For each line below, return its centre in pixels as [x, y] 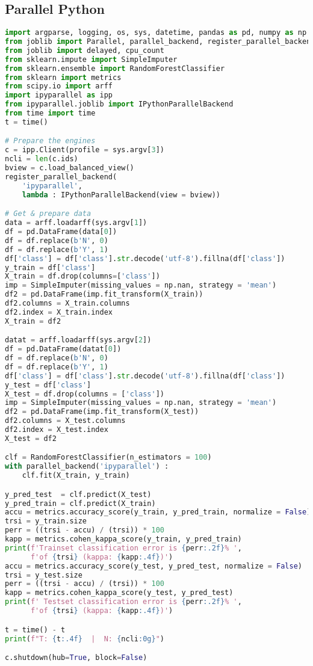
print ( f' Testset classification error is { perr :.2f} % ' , [123, 602]
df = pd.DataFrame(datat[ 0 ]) [63, 349]
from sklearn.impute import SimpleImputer [91, 59]
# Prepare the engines [50, 141]
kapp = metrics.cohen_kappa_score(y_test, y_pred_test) [119, 593]
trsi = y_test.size [44, 575]
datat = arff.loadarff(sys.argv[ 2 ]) [78, 340]
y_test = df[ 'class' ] [48, 385]
